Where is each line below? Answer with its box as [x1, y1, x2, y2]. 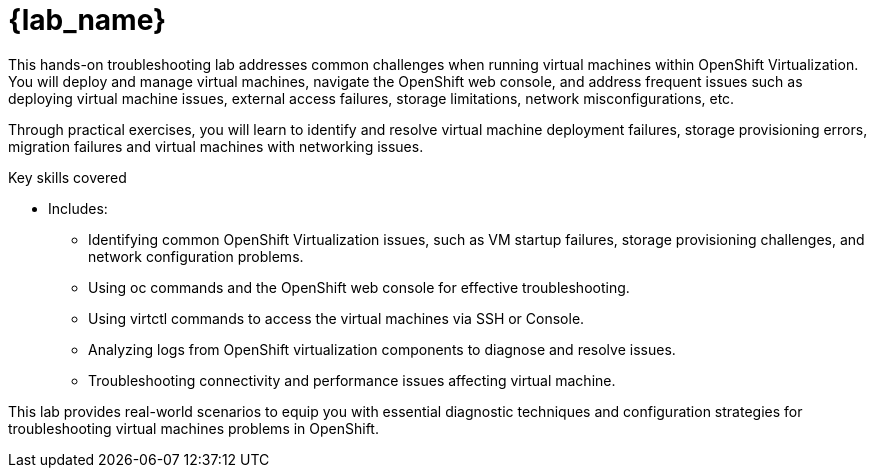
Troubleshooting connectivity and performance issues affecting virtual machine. [88, 371, 616, 389]
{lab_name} [8, 3, 167, 37]
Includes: [48, 199, 108, 217]
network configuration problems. [88, 247, 304, 265]
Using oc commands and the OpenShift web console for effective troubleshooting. [88, 278, 630, 296]
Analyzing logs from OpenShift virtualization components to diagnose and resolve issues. [88, 340, 676, 358]
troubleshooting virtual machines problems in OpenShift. [8, 419, 379, 437]
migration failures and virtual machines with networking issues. [8, 137, 424, 155]
